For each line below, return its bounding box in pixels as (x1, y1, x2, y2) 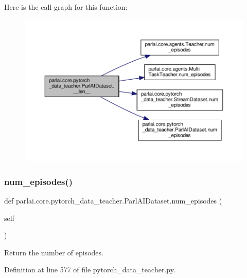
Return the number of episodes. (4, 247, 103, 257)
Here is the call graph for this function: (4, 2, 128, 12)
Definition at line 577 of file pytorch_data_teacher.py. (4, 264, 175, 275)
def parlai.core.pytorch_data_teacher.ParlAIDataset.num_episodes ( (4, 195, 222, 206)
